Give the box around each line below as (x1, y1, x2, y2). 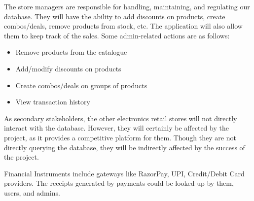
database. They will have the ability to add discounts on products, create (4, 11, 225, 21)
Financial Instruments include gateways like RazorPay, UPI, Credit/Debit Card (4, 168, 245, 178)
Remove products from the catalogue (15, 47, 127, 57)
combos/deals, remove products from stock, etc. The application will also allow (4, 21, 243, 31)
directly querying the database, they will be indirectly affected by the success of (4, 142, 245, 152)
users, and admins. (4, 187, 60, 198)
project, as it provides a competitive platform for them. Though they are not (4, 132, 236, 142)
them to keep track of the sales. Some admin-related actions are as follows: (4, 30, 230, 40)
